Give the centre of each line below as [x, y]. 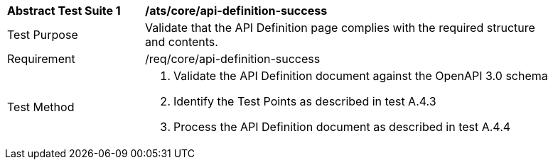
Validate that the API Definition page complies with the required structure [340, 28]
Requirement [41, 59]
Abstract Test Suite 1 [64, 11]
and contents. [182, 42]
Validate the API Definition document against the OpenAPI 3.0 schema [361, 76]
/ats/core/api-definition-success [236, 11]
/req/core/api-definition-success [233, 59]
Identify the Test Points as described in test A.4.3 [305, 101]
